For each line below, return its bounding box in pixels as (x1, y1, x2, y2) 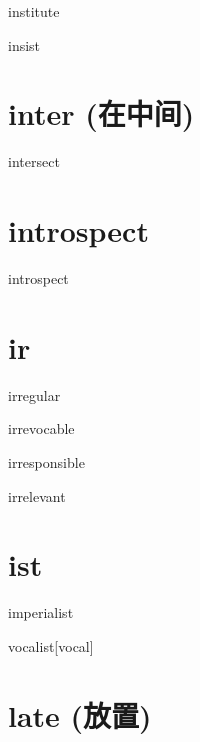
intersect (8, 151, 60, 172)
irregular (8, 384, 61, 405)
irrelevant (8, 485, 66, 506)
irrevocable (8, 418, 75, 439)
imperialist (8, 602, 74, 623)
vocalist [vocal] (8, 635, 94, 656)
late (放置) (8, 694, 152, 735)
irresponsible (8, 451, 85, 472)
